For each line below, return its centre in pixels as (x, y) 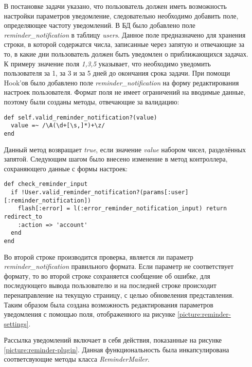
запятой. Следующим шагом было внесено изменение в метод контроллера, (116, 159)
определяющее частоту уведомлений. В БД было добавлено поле (100, 25)
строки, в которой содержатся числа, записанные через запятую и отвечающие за (124, 44)
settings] (16, 323)
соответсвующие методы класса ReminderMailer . (77, 359)
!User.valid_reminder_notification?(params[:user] (105, 192)
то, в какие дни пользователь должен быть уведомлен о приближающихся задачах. (126, 53)
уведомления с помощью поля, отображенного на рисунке (90, 314)
